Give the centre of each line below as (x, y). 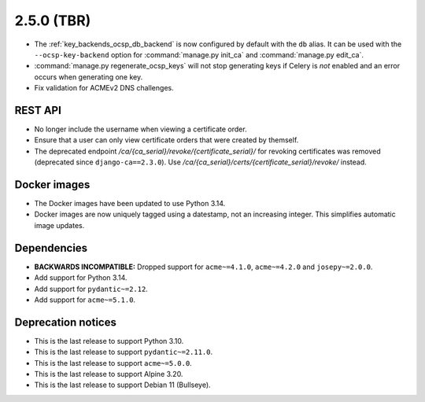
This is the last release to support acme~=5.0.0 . (113, 363)
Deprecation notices (66, 322)
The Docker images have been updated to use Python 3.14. (130, 204)
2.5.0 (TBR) (53, 20)
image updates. (59, 225)
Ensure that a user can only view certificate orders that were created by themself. (166, 140)
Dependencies (51, 248)
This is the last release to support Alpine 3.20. (109, 374)
